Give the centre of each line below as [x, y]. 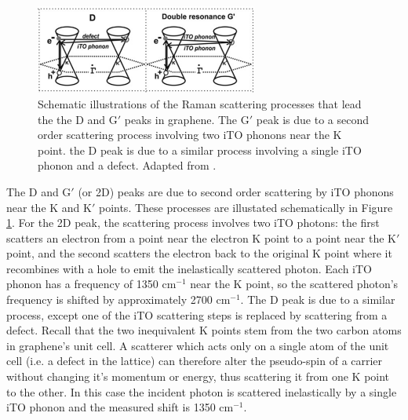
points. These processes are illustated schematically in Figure [246, 207]
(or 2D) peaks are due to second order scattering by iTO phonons [236, 191]
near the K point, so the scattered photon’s [294, 284]
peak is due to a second [312, 119]
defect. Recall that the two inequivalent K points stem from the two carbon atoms [204, 330]
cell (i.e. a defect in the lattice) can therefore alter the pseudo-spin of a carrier [195, 361]
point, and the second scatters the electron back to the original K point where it [199, 253]
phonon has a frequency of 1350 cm [91, 284]
